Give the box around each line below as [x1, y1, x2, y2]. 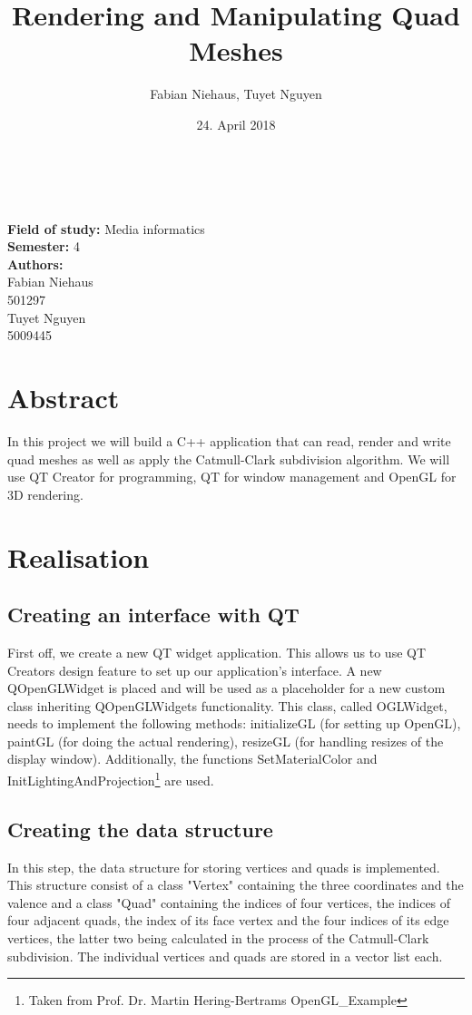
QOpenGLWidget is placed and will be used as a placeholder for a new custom [7, 678, 446, 698]
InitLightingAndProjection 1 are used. [7, 768, 214, 789]
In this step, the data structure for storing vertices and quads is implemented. [7, 857, 440, 876]
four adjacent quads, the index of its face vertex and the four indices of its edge [7, 911, 449, 930]
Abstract [7, 379, 120, 416]
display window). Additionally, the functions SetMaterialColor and [7, 749, 378, 768]
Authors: [7, 254, 64, 273]
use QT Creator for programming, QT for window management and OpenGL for [7, 467, 457, 486]
